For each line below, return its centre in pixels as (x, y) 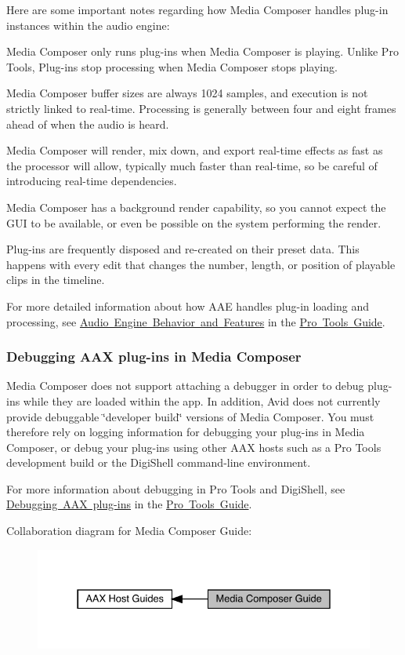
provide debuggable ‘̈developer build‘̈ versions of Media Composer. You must (190, 416)
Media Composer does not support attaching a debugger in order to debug (185, 386)
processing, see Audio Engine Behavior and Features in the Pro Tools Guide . (196, 321)
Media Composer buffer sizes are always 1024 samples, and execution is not (187, 93)
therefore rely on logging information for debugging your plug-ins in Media (186, 432)
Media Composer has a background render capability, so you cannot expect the (196, 207)
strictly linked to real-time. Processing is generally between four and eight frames (201, 108)
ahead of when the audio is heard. (88, 124)
